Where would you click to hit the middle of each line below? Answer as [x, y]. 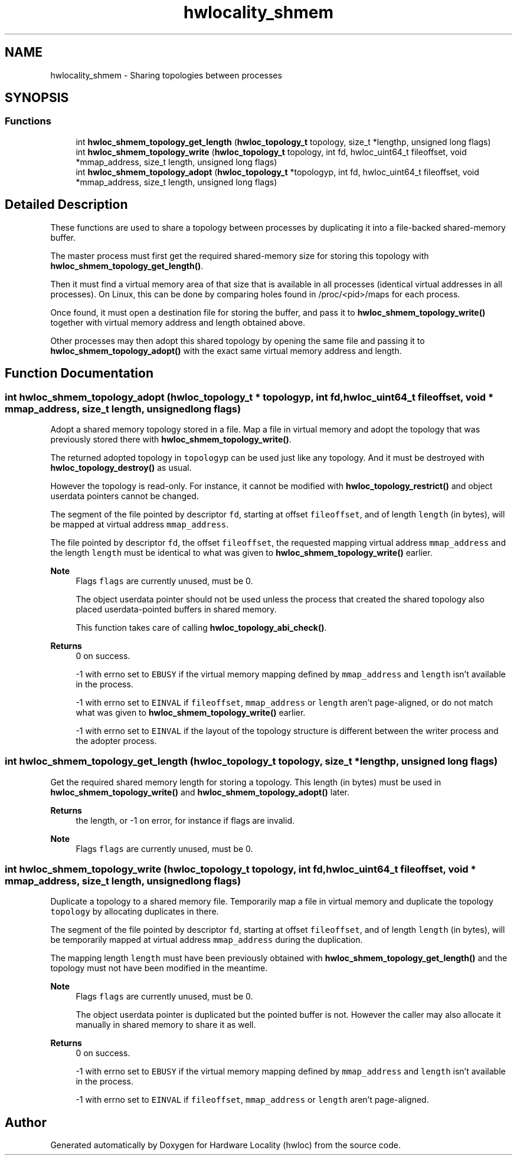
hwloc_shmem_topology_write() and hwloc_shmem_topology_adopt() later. [200, 792]
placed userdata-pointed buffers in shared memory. [176, 609]
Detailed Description [66, 205]
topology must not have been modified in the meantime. [159, 968]
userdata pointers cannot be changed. [125, 496]
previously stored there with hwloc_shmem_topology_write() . [171, 439]
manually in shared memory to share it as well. [166, 1025]
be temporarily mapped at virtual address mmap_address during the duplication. [207, 940]
